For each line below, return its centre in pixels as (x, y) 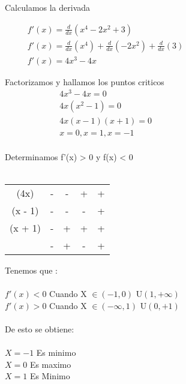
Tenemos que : (31, 270)
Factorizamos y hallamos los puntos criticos (85, 81)
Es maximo (50, 364)
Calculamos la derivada (48, 7)
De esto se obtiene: (40, 328)
